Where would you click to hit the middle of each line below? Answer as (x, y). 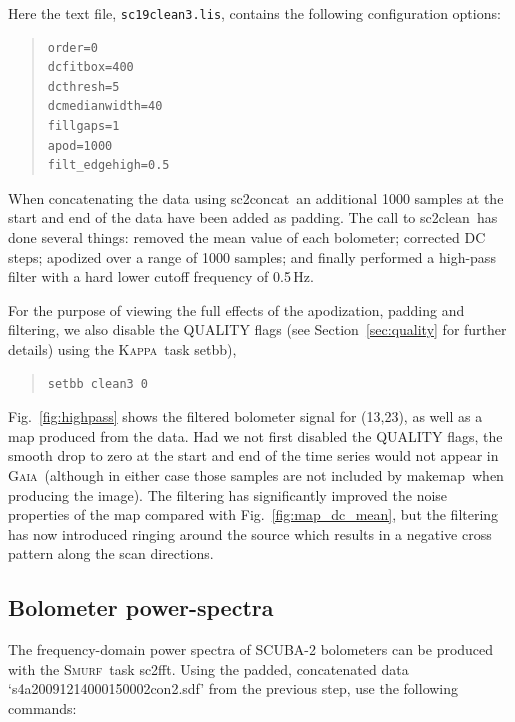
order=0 (72, 47)
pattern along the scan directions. (111, 553)
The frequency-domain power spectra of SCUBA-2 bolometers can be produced (251, 649)
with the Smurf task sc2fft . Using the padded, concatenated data (208, 668)
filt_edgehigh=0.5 (108, 165)
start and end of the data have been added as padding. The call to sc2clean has (253, 217)
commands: (42, 707)
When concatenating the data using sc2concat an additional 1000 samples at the (256, 197)
